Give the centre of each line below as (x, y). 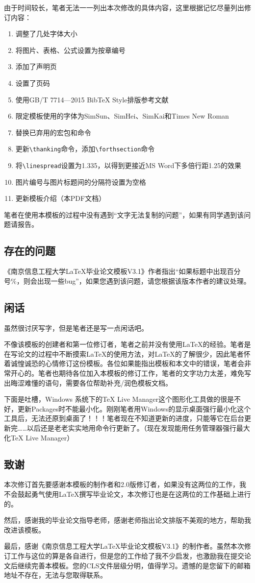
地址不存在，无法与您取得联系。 (55, 575)
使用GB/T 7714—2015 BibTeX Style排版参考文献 (92, 99)
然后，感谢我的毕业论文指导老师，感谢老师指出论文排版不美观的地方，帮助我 (127, 520)
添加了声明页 (36, 66)
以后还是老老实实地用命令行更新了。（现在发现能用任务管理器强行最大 (138, 427)
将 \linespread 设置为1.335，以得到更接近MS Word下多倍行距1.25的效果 (128, 165)
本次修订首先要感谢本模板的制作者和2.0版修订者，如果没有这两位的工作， (122, 484)
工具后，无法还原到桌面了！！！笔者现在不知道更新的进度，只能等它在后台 (124, 418)
